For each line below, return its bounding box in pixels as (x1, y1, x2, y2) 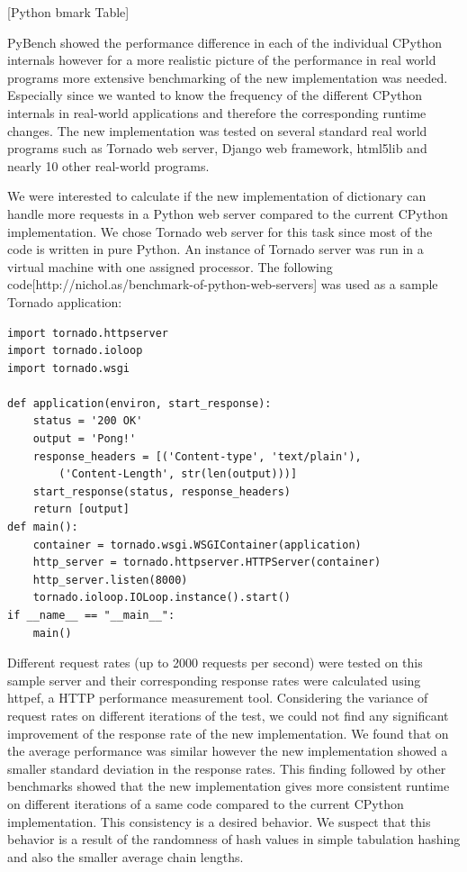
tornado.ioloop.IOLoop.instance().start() (32, 591, 291, 604)
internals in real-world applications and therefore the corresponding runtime (7, 103, 427, 122)
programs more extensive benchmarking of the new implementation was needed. (7, 68, 448, 86)
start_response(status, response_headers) (32, 485, 291, 498)
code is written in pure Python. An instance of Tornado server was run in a (7, 240, 424, 259)
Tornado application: (7, 292, 122, 311)
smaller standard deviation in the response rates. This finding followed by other (7, 758, 446, 777)
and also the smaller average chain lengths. (7, 847, 244, 866)
